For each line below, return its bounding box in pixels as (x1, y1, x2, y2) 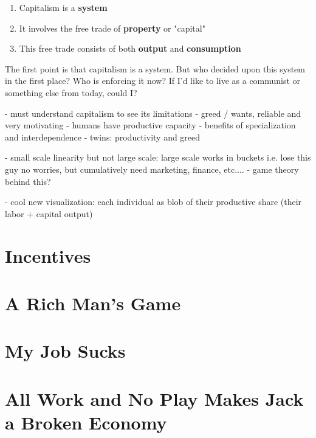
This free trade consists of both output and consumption (19, 42, 241, 55)
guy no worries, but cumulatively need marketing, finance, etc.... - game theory (5, 162, 299, 175)
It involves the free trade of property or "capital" (19, 21, 205, 34)
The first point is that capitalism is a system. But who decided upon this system (5, 62, 306, 75)
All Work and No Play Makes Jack (5, 386, 304, 411)
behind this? (5, 175, 51, 187)
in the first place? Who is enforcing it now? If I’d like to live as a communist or (5, 74, 301, 87)
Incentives (5, 243, 91, 268)
